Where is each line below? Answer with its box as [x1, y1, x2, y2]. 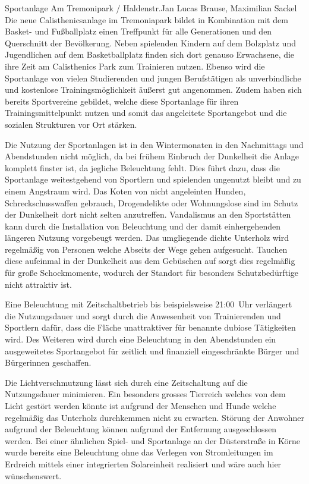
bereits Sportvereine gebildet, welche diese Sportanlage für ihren [5, 95, 239, 107]
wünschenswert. [5, 469, 62, 482]
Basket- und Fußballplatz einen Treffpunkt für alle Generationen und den [5, 25, 272, 37]
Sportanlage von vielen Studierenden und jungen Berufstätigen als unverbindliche [5, 71, 301, 84]
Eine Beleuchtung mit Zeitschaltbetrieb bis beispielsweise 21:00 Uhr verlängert [5, 298, 292, 310]
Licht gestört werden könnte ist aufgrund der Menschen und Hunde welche [5, 400, 276, 411]
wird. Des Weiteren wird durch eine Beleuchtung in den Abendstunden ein [5, 333, 276, 345]
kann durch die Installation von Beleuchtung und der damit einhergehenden [5, 219, 281, 232]
